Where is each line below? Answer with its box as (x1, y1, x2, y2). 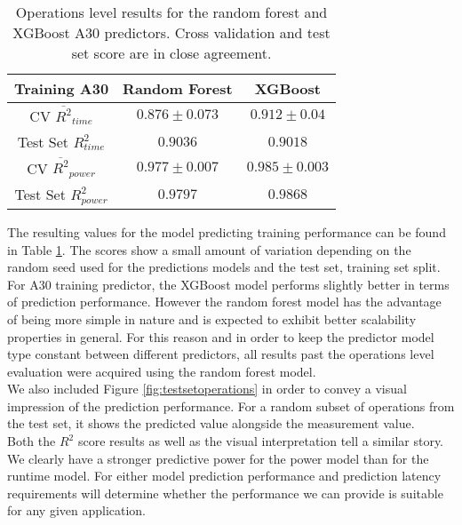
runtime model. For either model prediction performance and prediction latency (7, 466, 442, 485)
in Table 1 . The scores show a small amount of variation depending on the (7, 240, 411, 259)
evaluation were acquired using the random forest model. (7, 362, 316, 380)
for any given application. (7, 501, 147, 520)
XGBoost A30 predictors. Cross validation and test (12, 22, 331, 43)
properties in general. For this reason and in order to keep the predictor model (7, 327, 434, 346)
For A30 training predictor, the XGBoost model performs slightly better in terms (7, 274, 450, 293)
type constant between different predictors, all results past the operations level (7, 345, 434, 363)
